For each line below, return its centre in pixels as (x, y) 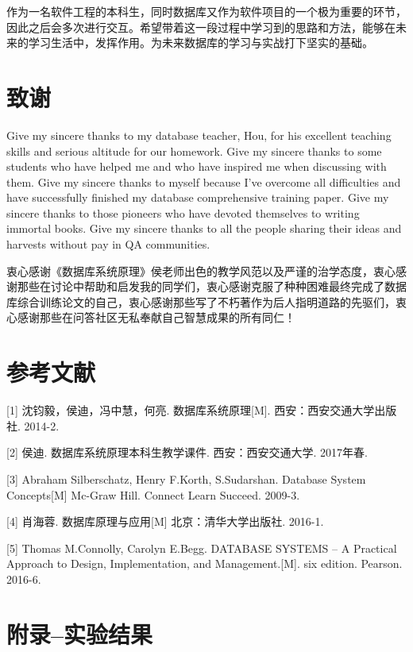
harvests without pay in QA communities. (108, 244)
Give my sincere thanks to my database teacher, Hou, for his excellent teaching (199, 135)
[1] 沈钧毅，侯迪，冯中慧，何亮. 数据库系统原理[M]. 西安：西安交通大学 (191, 410)
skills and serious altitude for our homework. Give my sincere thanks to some (194, 150)
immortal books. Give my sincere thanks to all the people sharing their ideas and (204, 228)
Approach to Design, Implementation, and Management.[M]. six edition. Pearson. (205, 563)
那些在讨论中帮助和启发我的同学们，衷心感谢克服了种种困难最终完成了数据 (212, 286)
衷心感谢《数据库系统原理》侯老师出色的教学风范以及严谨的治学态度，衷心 (201, 270)
